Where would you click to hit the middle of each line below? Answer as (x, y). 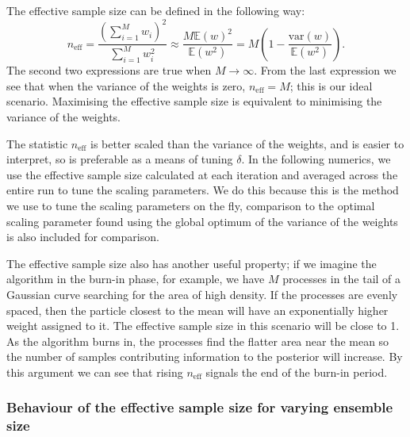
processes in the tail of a (342, 279)
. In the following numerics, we (316, 159)
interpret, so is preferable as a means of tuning (120, 159)
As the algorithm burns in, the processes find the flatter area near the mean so (198, 341)
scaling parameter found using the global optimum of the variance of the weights (202, 221)
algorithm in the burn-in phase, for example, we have (136, 279)
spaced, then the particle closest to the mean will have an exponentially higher (197, 310)
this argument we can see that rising (95, 372)
